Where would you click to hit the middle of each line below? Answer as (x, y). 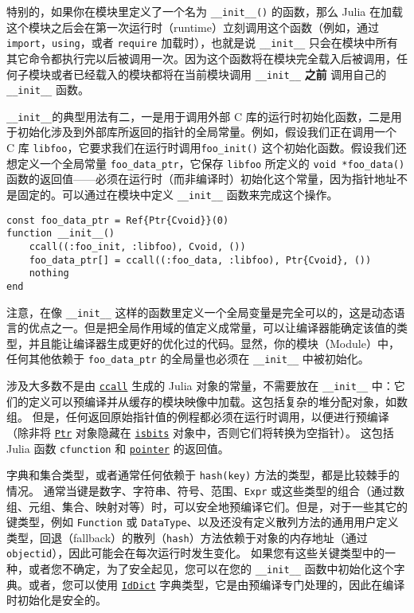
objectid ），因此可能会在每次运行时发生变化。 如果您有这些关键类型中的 (195, 553)
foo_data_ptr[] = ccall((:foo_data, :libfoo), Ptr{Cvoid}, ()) (200, 260)
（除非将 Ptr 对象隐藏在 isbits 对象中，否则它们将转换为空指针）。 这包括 (200, 432)
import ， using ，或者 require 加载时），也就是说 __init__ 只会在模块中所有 (202, 43)
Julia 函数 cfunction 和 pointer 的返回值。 (118, 448)
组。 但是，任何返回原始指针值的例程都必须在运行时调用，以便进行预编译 (198, 417)
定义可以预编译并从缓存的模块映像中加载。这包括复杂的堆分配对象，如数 (218, 401)
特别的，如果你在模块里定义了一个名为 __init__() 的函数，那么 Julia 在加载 (205, 11)
